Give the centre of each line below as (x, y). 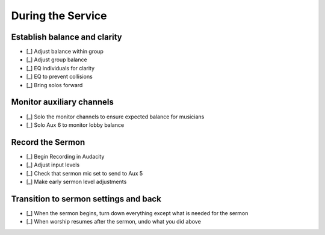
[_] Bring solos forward (54, 85)
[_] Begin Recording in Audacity (65, 156)
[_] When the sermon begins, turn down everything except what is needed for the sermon (137, 213)
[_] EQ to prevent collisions (59, 77)
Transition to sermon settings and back (86, 199)
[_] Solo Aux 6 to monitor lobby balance (75, 125)
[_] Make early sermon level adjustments (76, 182)
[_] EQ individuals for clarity (60, 68)
